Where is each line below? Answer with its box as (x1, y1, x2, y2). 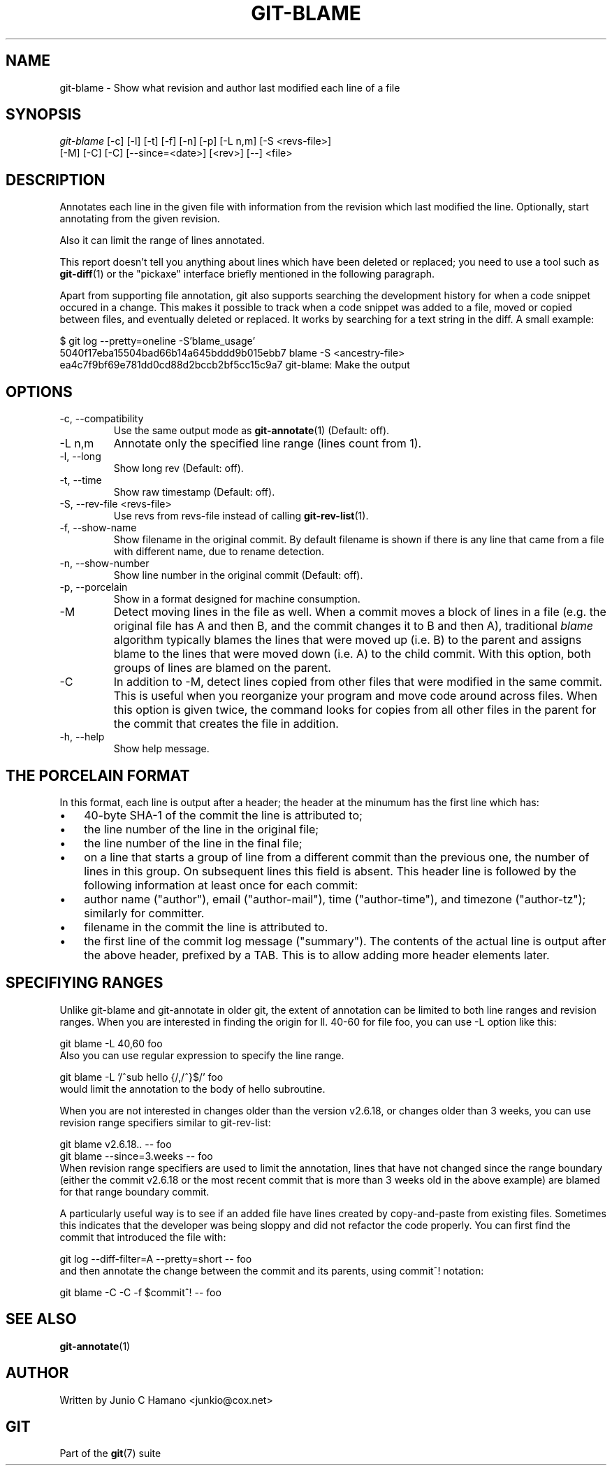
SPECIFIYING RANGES (6, 974, 163, 992)
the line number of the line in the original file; (84, 821, 319, 836)
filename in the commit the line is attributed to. (84, 919, 328, 934)
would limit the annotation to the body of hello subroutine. (59, 1082, 326, 1095)
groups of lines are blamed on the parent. (113, 661, 331, 675)
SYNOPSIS (6, 106, 82, 124)
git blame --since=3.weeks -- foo (59, 1149, 213, 1162)
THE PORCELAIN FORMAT (6, 766, 190, 784)
